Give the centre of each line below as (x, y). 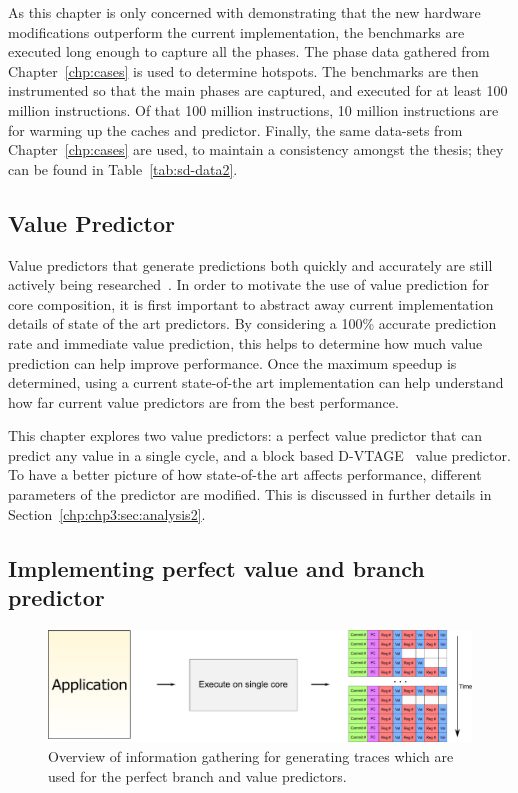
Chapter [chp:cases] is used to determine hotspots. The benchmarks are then (243, 70)
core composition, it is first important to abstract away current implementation (251, 303)
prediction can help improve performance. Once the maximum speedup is (232, 362)
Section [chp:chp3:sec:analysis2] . (107, 513)
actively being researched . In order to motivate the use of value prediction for (249, 284)
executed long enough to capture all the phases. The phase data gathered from (249, 51)
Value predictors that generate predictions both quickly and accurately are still (250, 264)
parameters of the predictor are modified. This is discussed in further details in (250, 494)
